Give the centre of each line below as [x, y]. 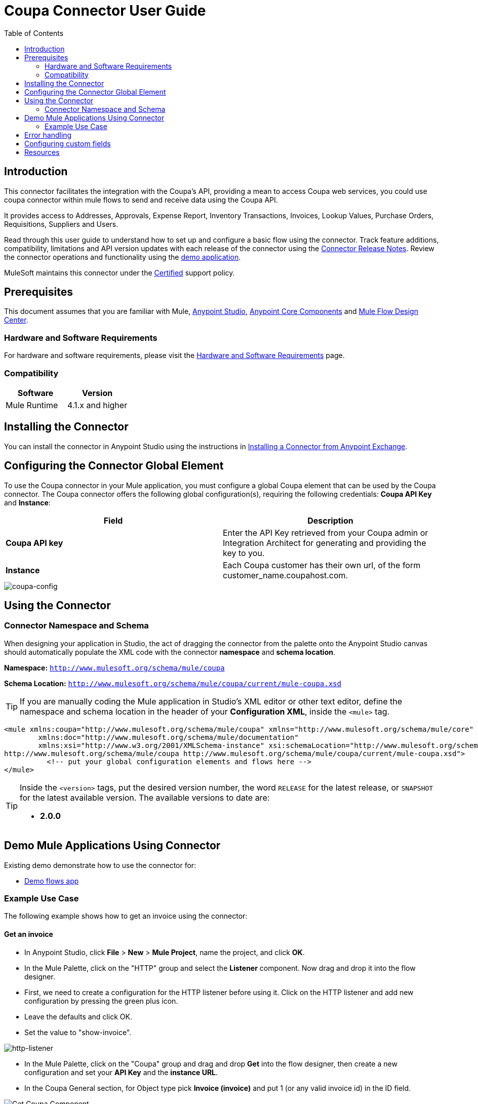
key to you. [244, 553]
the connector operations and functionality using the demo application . [123, 257]
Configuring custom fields [68, 143]
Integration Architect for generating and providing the [325, 543]
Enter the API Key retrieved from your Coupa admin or [326, 533]
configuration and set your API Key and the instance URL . [121, 1072]
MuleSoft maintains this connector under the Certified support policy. [119, 272]
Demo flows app [52, 881]
